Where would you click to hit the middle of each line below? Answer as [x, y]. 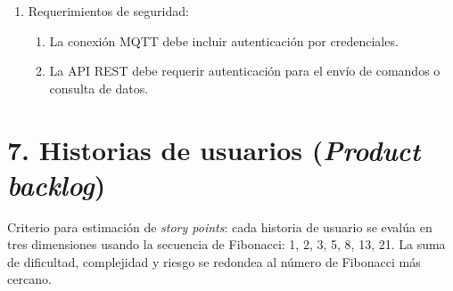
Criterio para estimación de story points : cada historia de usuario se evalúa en [220, 226]
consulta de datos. [99, 88]
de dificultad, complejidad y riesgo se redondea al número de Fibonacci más [214, 261]
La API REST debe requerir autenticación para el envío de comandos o [245, 71]
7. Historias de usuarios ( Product [214, 150]
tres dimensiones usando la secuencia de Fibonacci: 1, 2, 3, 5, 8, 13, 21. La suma [226, 244]
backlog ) [57, 184]
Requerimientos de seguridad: [108, 11]
